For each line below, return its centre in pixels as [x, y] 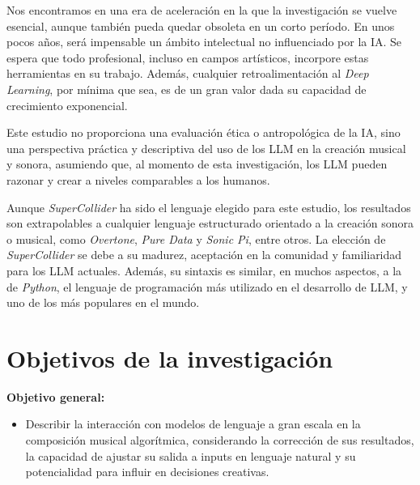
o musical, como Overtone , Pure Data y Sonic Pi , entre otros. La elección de [196, 238]
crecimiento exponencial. [67, 105]
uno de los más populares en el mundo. [103, 302]
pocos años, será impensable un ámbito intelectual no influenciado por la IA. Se [204, 42]
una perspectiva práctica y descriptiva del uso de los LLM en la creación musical [206, 148]
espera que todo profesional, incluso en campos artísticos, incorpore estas [188, 57]
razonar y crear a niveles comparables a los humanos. [138, 179]
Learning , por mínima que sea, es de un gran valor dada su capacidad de [187, 89]
